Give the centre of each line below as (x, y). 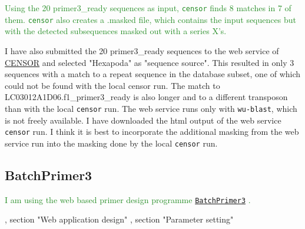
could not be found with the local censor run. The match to (112, 85)
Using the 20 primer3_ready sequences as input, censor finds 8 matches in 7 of (148, 8)
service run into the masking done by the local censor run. (111, 143)
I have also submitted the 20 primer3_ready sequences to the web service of (142, 50)
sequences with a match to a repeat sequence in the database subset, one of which (153, 74)
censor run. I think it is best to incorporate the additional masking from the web (152, 132)
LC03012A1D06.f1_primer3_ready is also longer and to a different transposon (146, 97)
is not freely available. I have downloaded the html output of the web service (143, 120)
